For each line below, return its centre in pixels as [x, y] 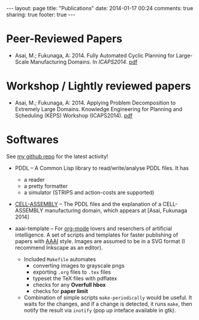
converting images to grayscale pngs [79, 265]
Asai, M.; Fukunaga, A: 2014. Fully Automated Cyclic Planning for [95, 55]
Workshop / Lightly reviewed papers [99, 86]
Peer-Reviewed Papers [64, 39]
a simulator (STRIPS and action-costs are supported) [89, 192]
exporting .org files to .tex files [72, 272]
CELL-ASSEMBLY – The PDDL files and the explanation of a [88, 204]
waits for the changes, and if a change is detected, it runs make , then [108, 304]
